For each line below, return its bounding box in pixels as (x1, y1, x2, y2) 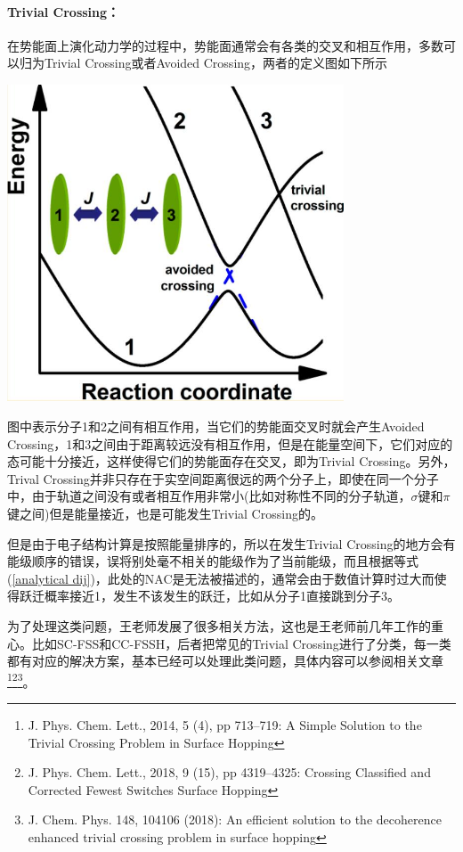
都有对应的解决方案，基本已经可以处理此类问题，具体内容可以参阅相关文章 (7, 651, 443, 670)
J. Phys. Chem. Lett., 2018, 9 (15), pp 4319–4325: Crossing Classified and (28, 763, 431, 782)
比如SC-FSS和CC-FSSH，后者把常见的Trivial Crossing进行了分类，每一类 (31, 634, 451, 652)
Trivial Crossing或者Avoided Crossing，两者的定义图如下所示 (44, 53, 388, 72)
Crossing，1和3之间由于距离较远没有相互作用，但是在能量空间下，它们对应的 (7, 434, 453, 453)
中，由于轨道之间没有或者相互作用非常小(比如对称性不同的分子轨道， (7, 487, 411, 505)
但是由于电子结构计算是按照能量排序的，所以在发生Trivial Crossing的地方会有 (7, 534, 456, 553)
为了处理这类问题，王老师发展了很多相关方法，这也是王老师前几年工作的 (7, 617, 431, 635)
